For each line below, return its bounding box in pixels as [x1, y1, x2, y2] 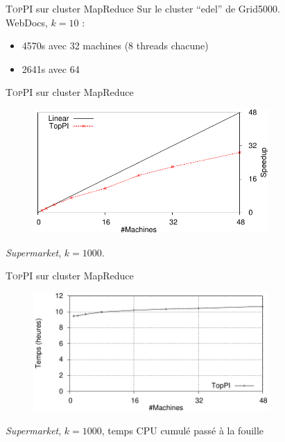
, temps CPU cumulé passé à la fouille [101, 423, 264, 437]
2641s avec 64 [21, 61, 80, 76]
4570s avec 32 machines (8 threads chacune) [21, 38, 209, 53]
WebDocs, [6, 15, 48, 29]
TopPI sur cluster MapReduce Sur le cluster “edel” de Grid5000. [6, 1, 280, 15]
